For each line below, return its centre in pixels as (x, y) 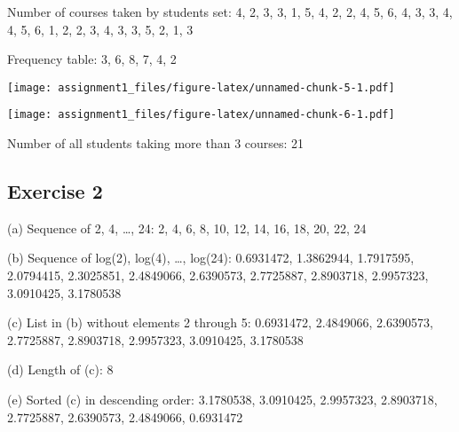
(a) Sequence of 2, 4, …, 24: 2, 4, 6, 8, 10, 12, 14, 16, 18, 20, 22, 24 (187, 228)
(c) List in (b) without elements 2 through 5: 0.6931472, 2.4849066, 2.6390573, (220, 322)
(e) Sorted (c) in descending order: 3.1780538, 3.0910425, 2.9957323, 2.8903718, (222, 400)
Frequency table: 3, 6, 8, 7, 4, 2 (92, 59)
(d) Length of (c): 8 (60, 369)
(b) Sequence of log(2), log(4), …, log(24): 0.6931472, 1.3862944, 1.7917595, (211, 258)
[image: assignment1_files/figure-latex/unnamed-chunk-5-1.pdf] (201, 87)
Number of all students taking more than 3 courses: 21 (156, 143)
